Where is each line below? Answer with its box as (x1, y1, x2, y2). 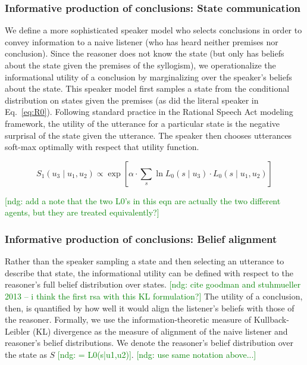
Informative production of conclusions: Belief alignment (5, 231, 277, 246)
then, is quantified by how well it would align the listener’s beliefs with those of (5, 301, 295, 314)
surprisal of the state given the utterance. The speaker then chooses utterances (5, 129, 292, 141)
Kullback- (253, 313, 289, 326)
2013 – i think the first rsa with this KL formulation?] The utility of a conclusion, (5, 289, 303, 302)
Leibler (5, 325, 30, 337)
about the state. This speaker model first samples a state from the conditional (5, 82, 290, 95)
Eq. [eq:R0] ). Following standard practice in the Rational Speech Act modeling (5, 105, 293, 118)
